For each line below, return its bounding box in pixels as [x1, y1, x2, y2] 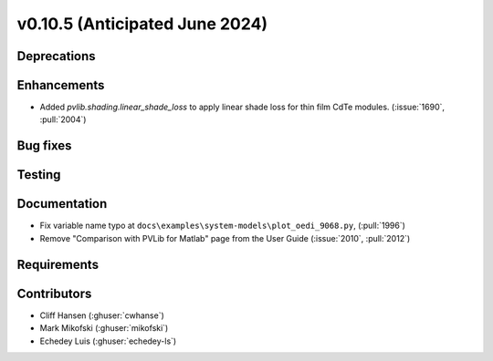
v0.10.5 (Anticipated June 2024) [16, 14, 268, 34]
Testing [16, 167, 61, 182]
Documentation [16, 196, 108, 211]
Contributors [16, 285, 92, 301]
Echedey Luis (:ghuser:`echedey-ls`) [39, 335, 177, 346]
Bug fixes [16, 138, 72, 154]
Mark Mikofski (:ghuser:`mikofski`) [39, 323, 169, 334]
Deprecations [16, 48, 96, 64]
